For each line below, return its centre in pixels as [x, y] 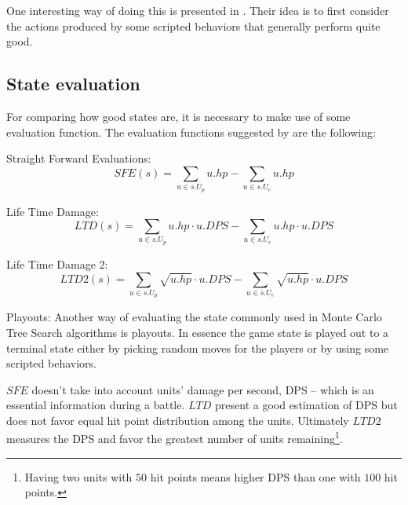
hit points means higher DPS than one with [255, 476]
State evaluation [73, 84]
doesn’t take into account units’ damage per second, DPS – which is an [203, 389]
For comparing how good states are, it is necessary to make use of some [178, 116]
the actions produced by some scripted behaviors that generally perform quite [193, 26]
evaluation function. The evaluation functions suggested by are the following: [191, 132]
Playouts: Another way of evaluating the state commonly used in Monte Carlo [194, 317]
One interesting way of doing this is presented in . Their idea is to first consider [198, 10]
